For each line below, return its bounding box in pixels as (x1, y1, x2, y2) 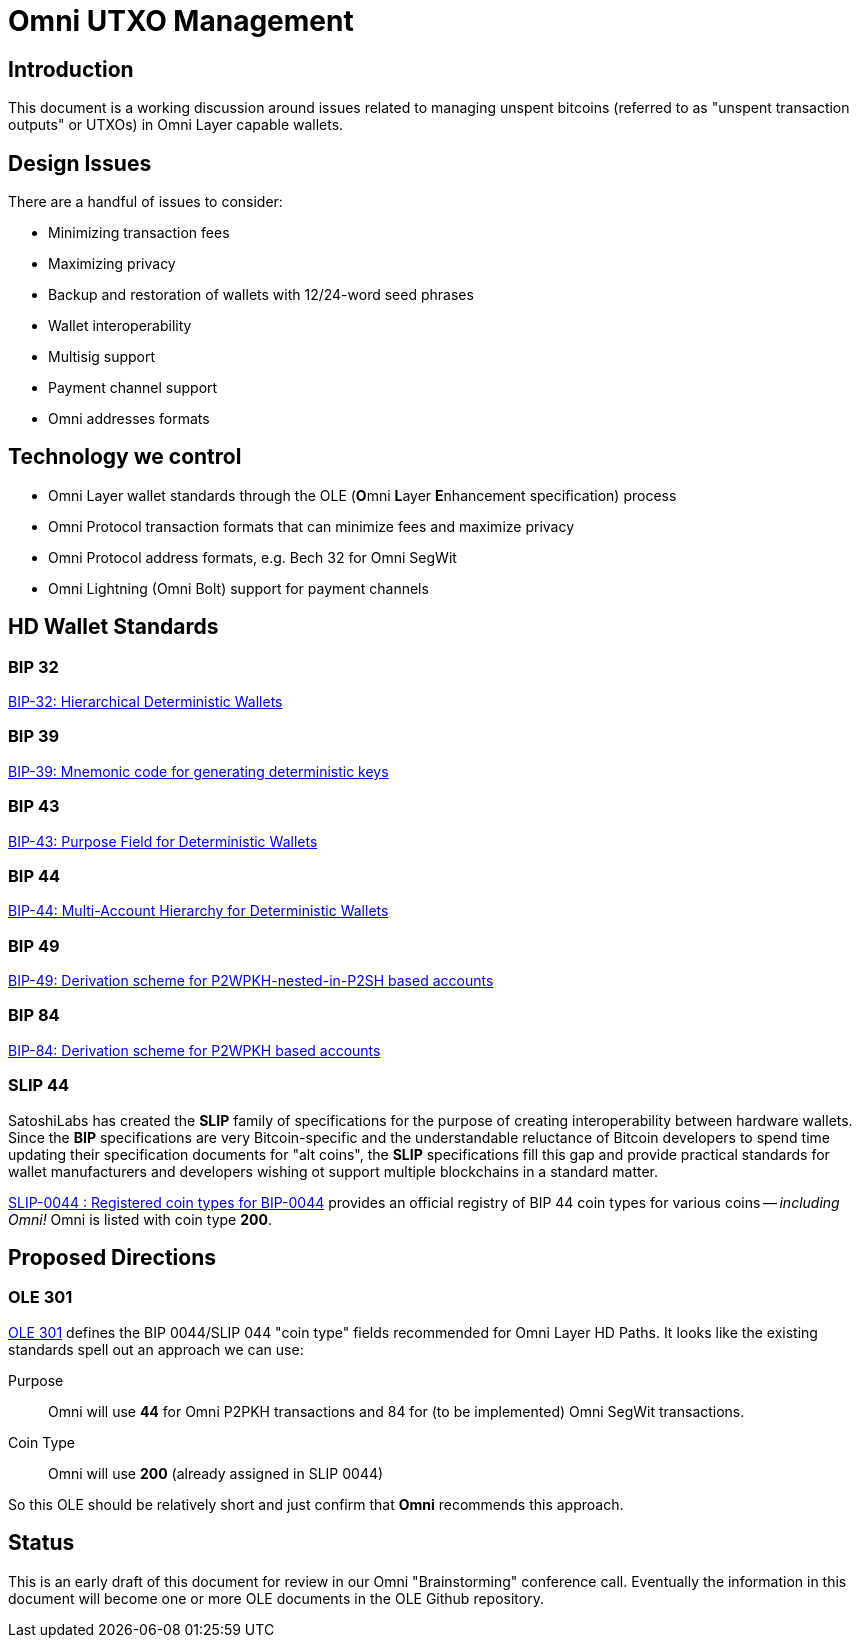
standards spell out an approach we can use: (8, 1340, 304, 1358)
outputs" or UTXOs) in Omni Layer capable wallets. (8, 116, 344, 134)
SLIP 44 (8, 1075, 70, 1096)
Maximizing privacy (48, 255, 176, 273)
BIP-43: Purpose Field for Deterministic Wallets (8, 832, 318, 850)
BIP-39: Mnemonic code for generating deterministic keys (8, 762, 389, 780)
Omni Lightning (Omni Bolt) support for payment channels (48, 579, 429, 597)
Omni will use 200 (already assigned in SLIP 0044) (48, 1464, 384, 1482)
